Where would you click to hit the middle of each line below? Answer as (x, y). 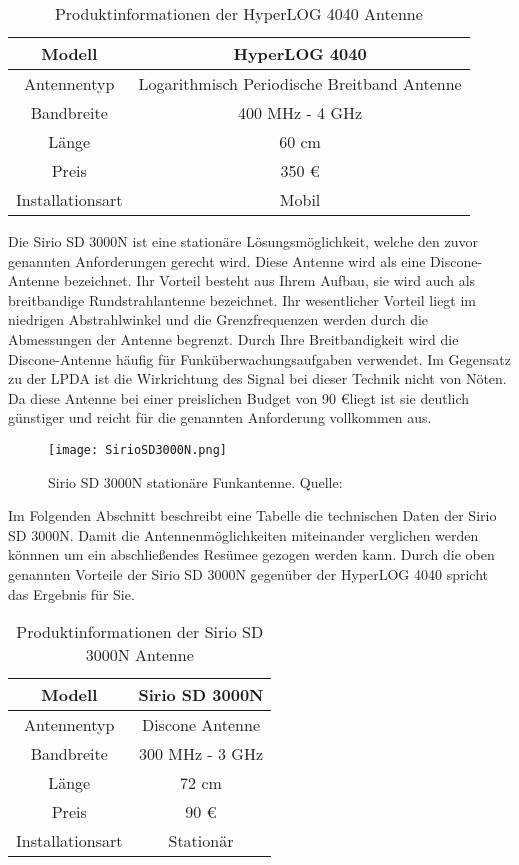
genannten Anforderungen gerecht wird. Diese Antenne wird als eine (217, 260)
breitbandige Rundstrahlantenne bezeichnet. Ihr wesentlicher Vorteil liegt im (242, 299)
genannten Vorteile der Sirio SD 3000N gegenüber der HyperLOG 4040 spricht (248, 573)
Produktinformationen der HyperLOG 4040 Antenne (238, 13)
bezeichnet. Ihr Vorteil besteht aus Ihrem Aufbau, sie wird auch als (269, 280)
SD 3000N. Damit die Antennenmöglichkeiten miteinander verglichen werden (243, 534)
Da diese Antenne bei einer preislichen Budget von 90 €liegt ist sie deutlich (239, 397)
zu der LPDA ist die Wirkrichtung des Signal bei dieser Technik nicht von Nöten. (257, 378)
